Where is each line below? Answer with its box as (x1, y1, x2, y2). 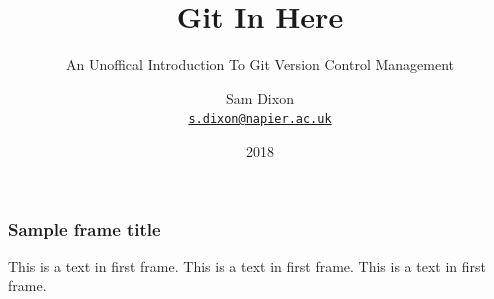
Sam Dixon (226, 87, 294, 108)
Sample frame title (8, 216, 161, 241)
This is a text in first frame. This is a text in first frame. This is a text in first (8, 255, 487, 276)
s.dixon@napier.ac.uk (188, 112, 332, 127)
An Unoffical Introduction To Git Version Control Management (65, 54, 455, 75)
